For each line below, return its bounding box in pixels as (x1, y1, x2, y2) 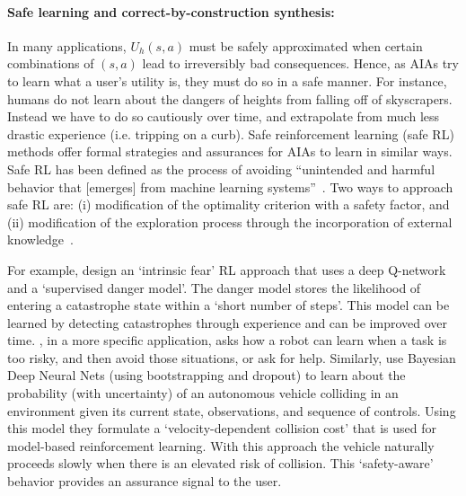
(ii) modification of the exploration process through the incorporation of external (7, 212, 453, 231)
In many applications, (7, 36, 127, 55)
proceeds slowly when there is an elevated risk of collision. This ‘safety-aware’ (7, 454, 434, 473)
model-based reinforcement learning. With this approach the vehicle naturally (7, 436, 435, 455)
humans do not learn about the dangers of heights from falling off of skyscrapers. (7, 89, 453, 108)
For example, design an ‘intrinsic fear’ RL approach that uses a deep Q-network (7, 260, 446, 279)
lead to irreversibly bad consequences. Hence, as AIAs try (142, 54, 460, 73)
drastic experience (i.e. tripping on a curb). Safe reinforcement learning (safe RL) (7, 124, 454, 143)
